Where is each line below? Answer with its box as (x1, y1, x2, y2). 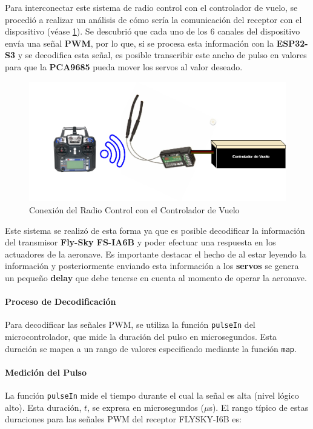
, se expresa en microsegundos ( (87, 401, 204, 413)
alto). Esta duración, (5, 401, 82, 413)
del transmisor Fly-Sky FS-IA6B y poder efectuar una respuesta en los (5, 236, 276, 248)
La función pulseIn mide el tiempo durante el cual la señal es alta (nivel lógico (5, 389, 299, 402)
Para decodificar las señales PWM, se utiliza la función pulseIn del (5, 318, 255, 331)
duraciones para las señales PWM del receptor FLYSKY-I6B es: (5, 413, 242, 425)
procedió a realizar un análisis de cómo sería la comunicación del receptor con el (5, 13, 302, 25)
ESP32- (276, 36, 308, 49)
